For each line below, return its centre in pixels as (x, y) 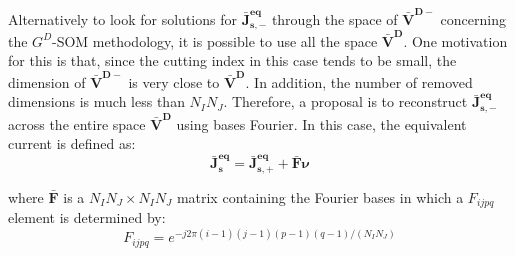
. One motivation (455, 40)
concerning (473, 18)
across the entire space (77, 123)
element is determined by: (87, 217)
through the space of (334, 18)
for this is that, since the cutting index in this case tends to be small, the (232, 60)
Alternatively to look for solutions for (122, 18)
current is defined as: (72, 143)
